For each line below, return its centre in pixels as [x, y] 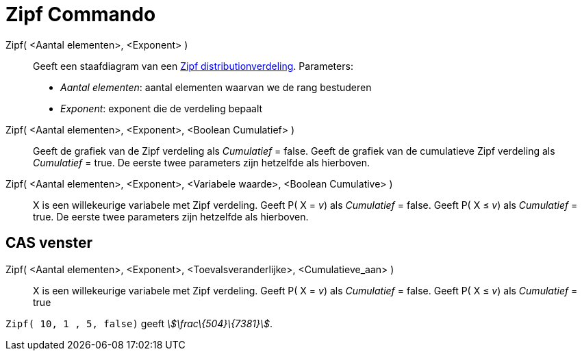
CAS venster [49, 243]
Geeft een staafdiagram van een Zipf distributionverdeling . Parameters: [193, 66]
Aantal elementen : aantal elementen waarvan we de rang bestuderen [216, 87]
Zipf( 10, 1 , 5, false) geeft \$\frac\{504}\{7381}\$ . [139, 323]
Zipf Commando [81, 14]
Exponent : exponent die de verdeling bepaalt [162, 108]
